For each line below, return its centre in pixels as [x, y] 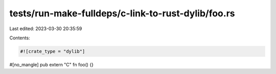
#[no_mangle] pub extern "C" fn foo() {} [52, 64]
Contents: [20, 38]
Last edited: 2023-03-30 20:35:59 [46, 29]
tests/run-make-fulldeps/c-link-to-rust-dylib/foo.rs [122, 13]
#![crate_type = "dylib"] [53, 51]
